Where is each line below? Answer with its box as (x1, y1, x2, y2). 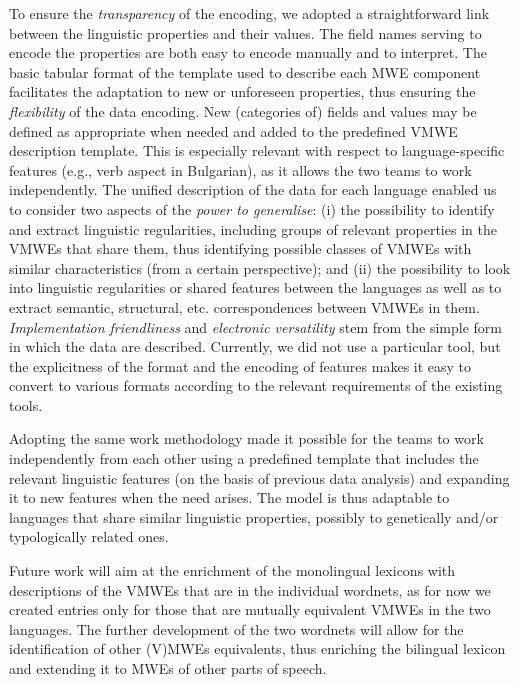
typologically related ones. (9, 526, 169, 547)
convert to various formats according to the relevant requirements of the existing (9, 375, 503, 396)
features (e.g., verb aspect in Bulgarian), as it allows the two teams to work (9, 159, 472, 180)
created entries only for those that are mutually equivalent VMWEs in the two (9, 599, 491, 620)
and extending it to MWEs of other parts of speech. (9, 658, 327, 678)
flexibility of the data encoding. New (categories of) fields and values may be (9, 100, 477, 121)
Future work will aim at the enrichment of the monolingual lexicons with (9, 560, 456, 581)
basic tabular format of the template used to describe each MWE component (9, 61, 481, 82)
